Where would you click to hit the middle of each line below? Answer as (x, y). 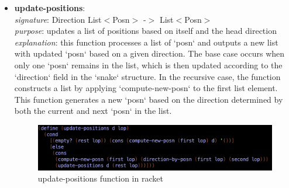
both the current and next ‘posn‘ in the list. (93, 111)
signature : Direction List (58, 19)
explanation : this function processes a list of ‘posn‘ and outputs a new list (146, 42)
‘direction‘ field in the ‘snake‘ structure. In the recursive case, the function (147, 76)
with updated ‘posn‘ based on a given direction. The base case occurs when (149, 53)
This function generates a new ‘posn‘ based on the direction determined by (149, 99)
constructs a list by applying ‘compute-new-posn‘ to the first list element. (146, 88)
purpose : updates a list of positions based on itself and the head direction (145, 31)
